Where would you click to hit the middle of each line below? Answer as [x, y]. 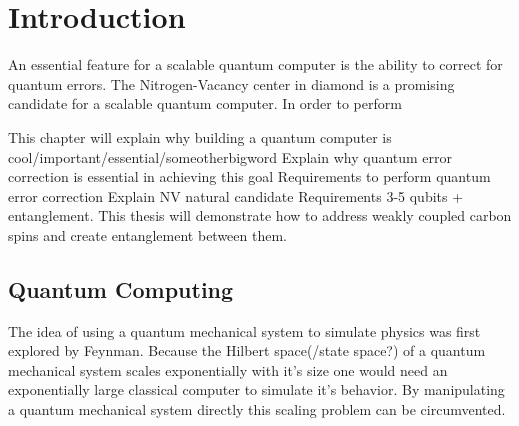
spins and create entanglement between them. [147, 234]
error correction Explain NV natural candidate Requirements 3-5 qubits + [236, 195]
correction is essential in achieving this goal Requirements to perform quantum [249, 176]
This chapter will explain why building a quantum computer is [200, 136]
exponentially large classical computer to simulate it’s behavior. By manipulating [256, 389]
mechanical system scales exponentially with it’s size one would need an [228, 369]
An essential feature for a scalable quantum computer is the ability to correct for [255, 64]
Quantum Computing [121, 288]
